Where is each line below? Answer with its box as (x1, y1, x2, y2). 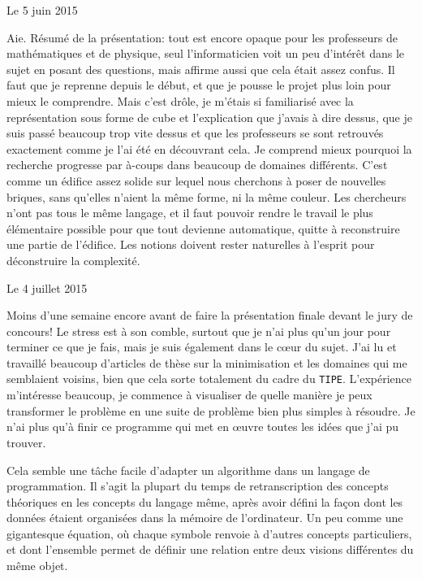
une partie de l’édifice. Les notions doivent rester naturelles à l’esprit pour (6, 236, 375, 253)
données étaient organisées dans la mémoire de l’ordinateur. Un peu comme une (6, 509, 403, 526)
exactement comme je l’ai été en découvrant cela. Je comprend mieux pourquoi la (6, 140, 412, 157)
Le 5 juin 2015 (6, 2, 78, 18)
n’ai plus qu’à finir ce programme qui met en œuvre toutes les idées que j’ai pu (6, 418, 399, 435)
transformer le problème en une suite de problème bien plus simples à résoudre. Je (6, 402, 416, 419)
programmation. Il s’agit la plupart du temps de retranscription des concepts (6, 477, 389, 494)
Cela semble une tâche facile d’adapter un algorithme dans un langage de (6, 461, 370, 478)
